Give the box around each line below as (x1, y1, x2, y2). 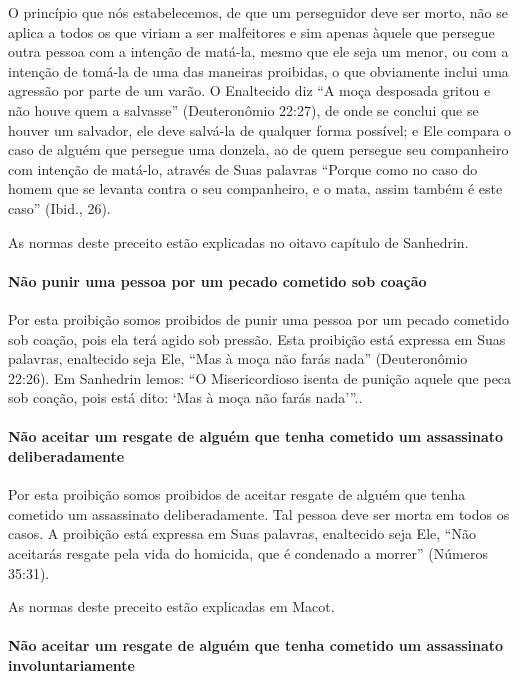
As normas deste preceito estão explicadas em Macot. (8, 596, 335, 617)
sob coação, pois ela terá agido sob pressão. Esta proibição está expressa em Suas (8, 328, 506, 349)
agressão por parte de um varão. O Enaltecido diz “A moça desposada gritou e (8, 80, 491, 101)
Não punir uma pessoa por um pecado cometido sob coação (8, 270, 427, 291)
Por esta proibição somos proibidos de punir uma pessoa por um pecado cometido (8, 308, 509, 329)
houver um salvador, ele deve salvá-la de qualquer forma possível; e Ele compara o (8, 119, 512, 140)
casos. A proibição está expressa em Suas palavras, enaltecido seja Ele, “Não (8, 523, 476, 544)
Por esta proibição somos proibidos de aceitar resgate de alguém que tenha (8, 484, 466, 505)
